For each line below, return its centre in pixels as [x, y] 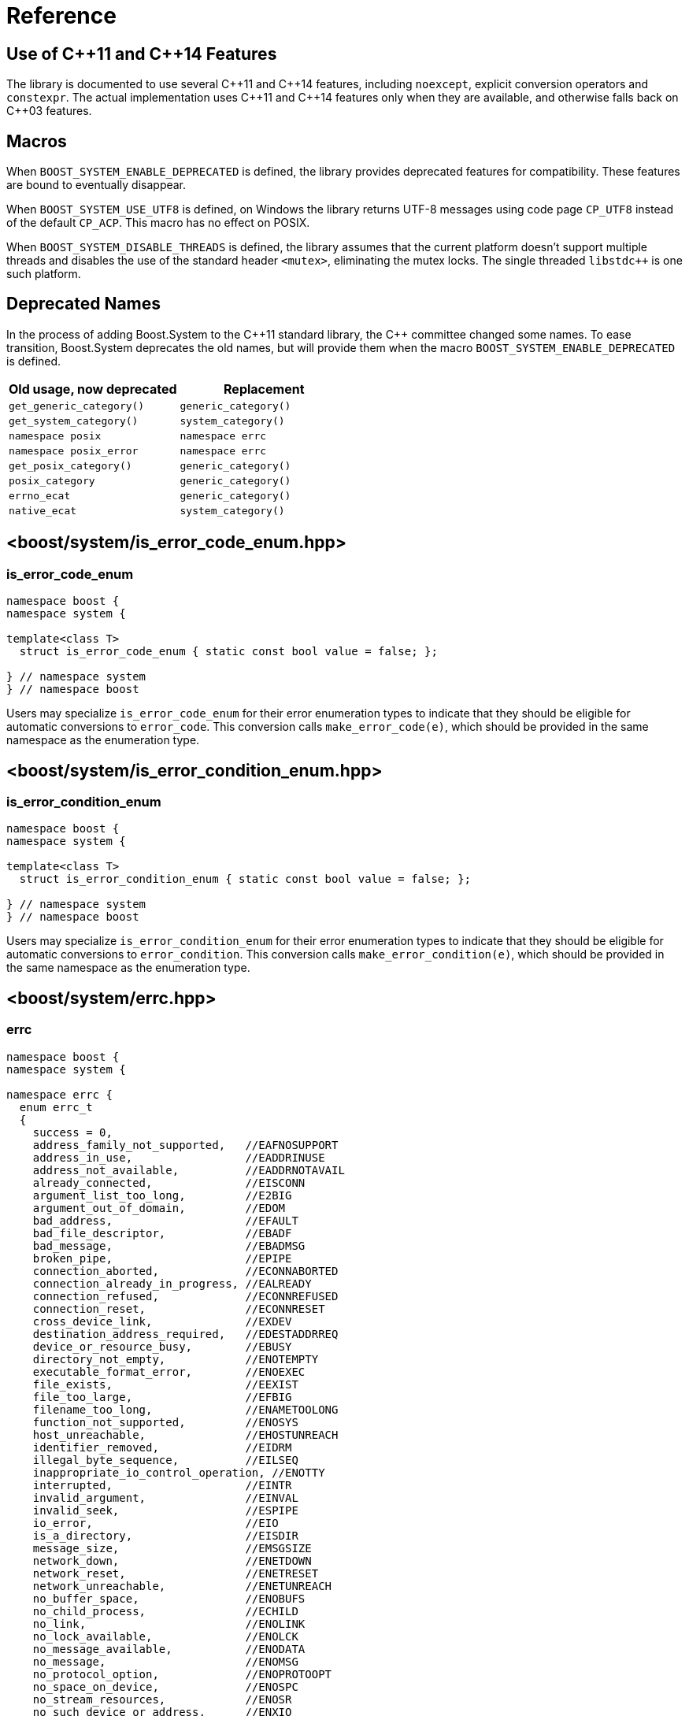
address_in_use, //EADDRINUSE [179, 1157]
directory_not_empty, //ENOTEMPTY [176, 1359]
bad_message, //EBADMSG [169, 1245]
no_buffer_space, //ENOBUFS [169, 1598]
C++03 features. [49, 111]
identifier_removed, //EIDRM [162, 1447]
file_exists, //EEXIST [165, 1384]
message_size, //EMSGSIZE [172, 1548]
